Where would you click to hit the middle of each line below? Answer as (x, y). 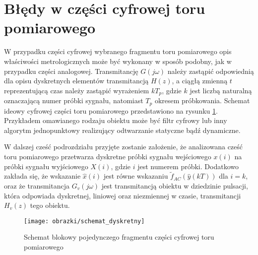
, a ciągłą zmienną (200, 81)
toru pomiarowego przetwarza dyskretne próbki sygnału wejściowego (108, 156)
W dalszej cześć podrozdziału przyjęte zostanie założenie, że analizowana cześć (124, 147)
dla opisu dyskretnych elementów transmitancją (76, 81)
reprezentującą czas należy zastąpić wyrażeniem (77, 90)
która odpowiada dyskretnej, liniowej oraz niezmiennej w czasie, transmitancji (123, 195)
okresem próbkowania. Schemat (202, 100)
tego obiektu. (50, 205)
